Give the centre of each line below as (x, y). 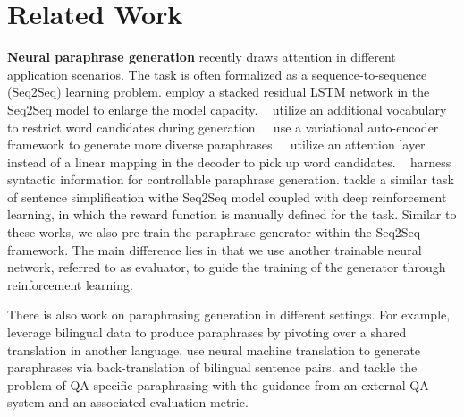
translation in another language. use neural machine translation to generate (214, 349)
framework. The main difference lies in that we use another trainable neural (215, 249)
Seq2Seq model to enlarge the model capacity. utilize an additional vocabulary (227, 109)
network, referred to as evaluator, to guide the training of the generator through (227, 267)
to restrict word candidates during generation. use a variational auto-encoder (223, 127)
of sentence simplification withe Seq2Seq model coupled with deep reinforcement (227, 196)
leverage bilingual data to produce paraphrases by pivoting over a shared (207, 332)
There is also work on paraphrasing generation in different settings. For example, (229, 315)
